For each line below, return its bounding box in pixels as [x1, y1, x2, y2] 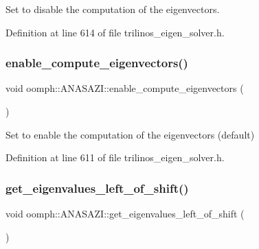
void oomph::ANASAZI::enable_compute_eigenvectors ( [5, 81, 244, 95]
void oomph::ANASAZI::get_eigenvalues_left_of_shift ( [5, 206, 245, 220]
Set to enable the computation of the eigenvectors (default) [5, 127, 255, 141]
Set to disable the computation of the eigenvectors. [5, 2, 220, 16]
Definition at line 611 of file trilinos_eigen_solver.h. [5, 150, 225, 165]
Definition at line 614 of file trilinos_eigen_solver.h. [5, 25, 225, 39]
